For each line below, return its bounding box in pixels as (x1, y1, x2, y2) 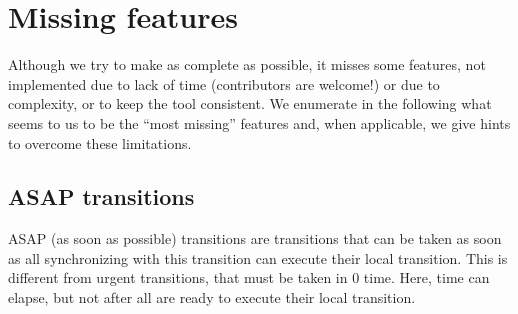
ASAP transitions (8, 181, 195, 212)
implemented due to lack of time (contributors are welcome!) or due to (8, 73, 440, 94)
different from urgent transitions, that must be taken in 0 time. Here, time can (8, 267, 490, 288)
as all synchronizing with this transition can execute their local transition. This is (8, 247, 508, 268)
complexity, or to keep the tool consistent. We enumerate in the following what (8, 93, 492, 114)
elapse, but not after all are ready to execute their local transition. (8, 287, 416, 308)
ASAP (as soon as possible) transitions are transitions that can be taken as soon (8, 228, 502, 249)
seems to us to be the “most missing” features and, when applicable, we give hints (8, 112, 511, 133)
